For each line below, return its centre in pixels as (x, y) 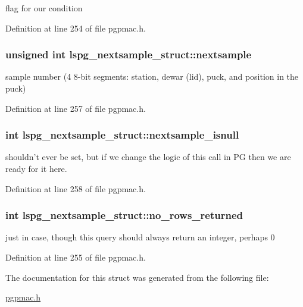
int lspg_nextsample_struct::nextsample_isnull (122, 135)
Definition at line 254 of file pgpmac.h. (76, 28)
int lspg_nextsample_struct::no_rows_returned (124, 215)
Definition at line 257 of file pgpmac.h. (76, 108)
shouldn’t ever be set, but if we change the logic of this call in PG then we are (148, 157)
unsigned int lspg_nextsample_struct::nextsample (129, 54)
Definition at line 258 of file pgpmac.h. (76, 188)
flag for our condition (44, 8)
